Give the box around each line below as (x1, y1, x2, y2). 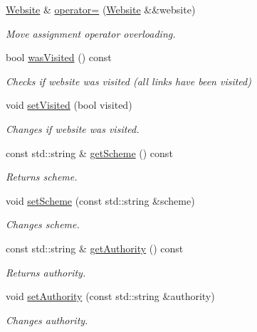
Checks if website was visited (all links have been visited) (6, 73, 251, 88)
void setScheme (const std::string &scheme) (6, 193, 195, 208)
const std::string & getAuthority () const (6, 240, 184, 255)
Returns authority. (6, 264, 86, 279)
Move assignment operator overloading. (6, 26, 176, 41)
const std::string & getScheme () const (6, 145, 173, 160)
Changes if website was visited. (6, 121, 140, 136)
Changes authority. (6, 312, 88, 327)
